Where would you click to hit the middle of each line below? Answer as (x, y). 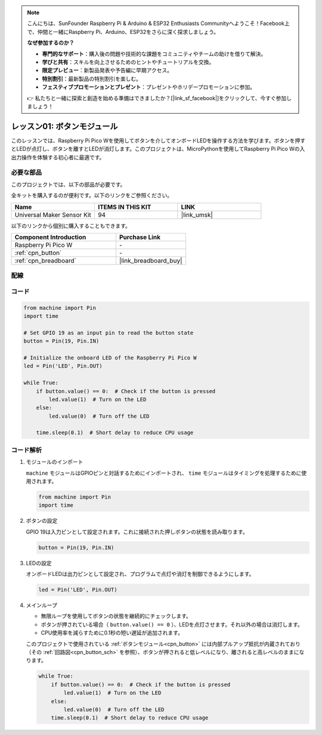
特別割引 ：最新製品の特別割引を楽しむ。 (92, 79)
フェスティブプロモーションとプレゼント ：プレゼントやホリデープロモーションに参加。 (149, 87)
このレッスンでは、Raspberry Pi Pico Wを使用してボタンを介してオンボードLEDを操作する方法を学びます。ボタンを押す (158, 141)
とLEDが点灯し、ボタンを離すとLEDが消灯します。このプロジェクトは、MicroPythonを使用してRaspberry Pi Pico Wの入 (158, 149)
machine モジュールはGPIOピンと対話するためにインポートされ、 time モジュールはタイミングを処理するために (164, 473)
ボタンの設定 (42, 521)
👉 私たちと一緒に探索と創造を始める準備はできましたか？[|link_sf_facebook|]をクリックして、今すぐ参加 (157, 98)
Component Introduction (50, 237)
